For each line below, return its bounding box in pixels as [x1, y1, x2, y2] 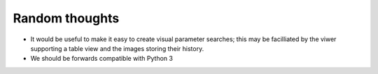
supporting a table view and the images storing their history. [30, 44, 204, 52]
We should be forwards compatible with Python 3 [30, 54, 173, 63]
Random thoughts [13, 10, 120, 26]
